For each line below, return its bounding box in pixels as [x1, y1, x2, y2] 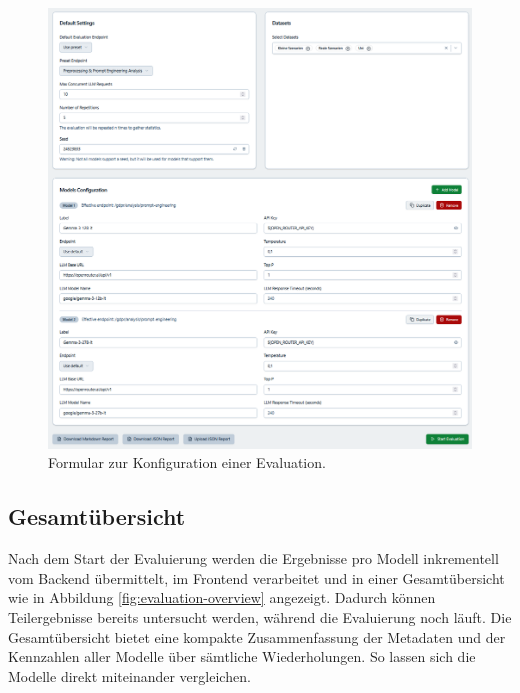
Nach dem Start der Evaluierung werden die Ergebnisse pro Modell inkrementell [8, 548, 499, 569]
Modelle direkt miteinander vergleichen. [8, 665, 251, 686]
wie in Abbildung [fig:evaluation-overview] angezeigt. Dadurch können [8, 587, 436, 608]
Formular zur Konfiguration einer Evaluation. [48, 452, 326, 473]
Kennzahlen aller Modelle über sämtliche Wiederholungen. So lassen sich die [8, 646, 476, 667]
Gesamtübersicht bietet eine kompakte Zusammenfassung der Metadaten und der [8, 626, 506, 647]
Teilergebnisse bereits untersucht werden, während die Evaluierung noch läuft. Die [8, 606, 512, 627]
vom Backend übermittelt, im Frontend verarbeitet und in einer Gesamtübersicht [8, 567, 505, 588]
